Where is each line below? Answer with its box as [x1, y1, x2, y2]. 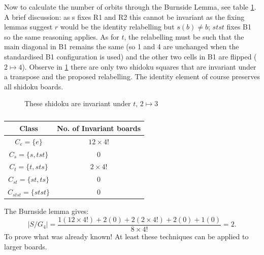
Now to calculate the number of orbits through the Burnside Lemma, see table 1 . [4, 2, 256, 12]
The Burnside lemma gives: [4, 206, 89, 216]
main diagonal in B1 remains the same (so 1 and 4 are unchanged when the [4, 41, 239, 52]
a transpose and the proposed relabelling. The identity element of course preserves [4, 71, 260, 82]
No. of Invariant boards [57, 122, 141, 133]
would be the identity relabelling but [60, 21, 175, 32]
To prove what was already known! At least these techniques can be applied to [4, 231, 249, 241]
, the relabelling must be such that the [124, 31, 244, 42]
